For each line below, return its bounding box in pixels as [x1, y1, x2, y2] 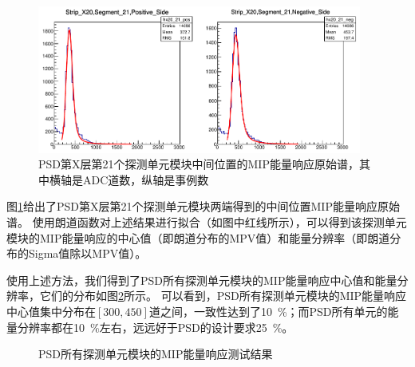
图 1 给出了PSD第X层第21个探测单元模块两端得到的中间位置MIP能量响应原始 [6, 198, 400, 215]
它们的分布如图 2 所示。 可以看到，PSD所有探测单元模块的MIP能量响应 [39, 287, 407, 304]
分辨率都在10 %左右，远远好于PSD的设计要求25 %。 [17, 318, 294, 335]
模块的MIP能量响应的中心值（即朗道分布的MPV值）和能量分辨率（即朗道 [6, 229, 390, 246]
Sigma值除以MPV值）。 [28, 245, 147, 262]
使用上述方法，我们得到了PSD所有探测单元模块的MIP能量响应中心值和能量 [6, 271, 397, 288]
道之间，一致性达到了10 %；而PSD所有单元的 [148, 302, 388, 319]
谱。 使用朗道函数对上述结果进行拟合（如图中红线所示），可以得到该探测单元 [6, 214, 407, 231]
